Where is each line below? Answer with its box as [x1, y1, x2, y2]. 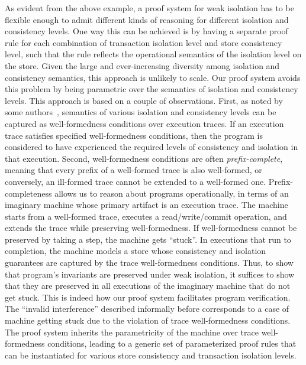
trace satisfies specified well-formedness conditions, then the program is [5, 129, 263, 141]
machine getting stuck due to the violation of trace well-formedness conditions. [5, 314, 291, 327]
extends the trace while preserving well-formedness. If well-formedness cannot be [5, 221, 297, 234]
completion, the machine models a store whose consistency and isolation [5, 245, 266, 257]
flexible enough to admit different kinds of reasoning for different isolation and [5, 13, 289, 25]
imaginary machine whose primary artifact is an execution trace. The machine [5, 198, 288, 211]
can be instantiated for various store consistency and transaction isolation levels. [5, 348, 297, 361]
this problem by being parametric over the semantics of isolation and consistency [5, 83, 298, 95]
